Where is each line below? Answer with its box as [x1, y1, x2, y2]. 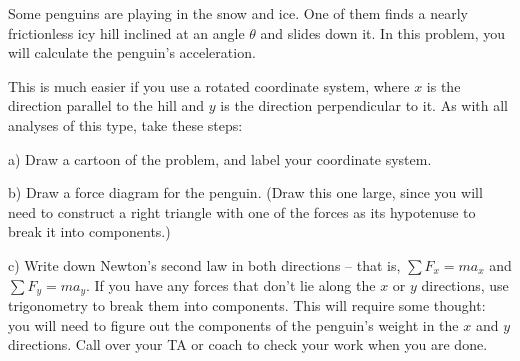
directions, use [421, 274, 509, 295]
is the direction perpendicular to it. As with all [220, 95, 509, 116]
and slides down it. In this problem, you [260, 22, 506, 43]
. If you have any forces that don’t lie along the [86, 274, 376, 295]
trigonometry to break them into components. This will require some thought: [8, 294, 486, 315]
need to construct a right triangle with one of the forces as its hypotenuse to [8, 201, 476, 222]
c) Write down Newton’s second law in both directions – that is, [8, 254, 401, 275]
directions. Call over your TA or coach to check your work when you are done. [8, 334, 488, 355]
